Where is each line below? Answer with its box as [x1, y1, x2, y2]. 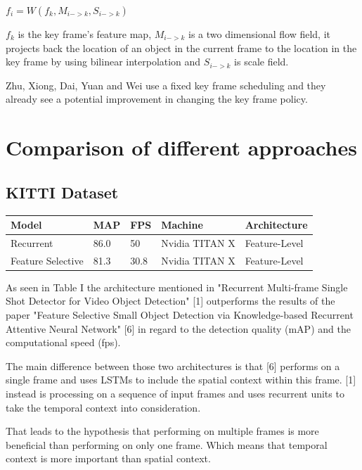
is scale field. [234, 54, 289, 69]
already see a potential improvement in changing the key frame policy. [6, 91, 308, 106]
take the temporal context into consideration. [6, 400, 201, 414]
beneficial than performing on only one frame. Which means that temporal [6, 437, 328, 452]
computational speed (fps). [6, 335, 121, 350]
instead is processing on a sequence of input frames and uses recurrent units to [6, 386, 344, 400]
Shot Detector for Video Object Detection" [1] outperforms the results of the [6, 293, 335, 308]
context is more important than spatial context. [6, 451, 211, 466]
